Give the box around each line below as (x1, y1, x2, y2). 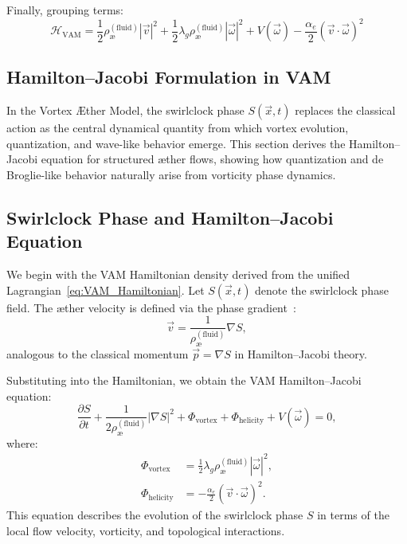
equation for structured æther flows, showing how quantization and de (41, 151, 384, 167)
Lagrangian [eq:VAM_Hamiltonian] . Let (6, 281, 205, 298)
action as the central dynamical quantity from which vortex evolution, (6, 119, 349, 136)
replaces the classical (295, 102, 396, 119)
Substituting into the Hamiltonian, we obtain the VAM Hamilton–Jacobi (6, 372, 362, 389)
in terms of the (317, 507, 389, 523)
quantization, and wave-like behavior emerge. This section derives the (6, 135, 346, 151)
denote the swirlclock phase (255, 281, 389, 298)
